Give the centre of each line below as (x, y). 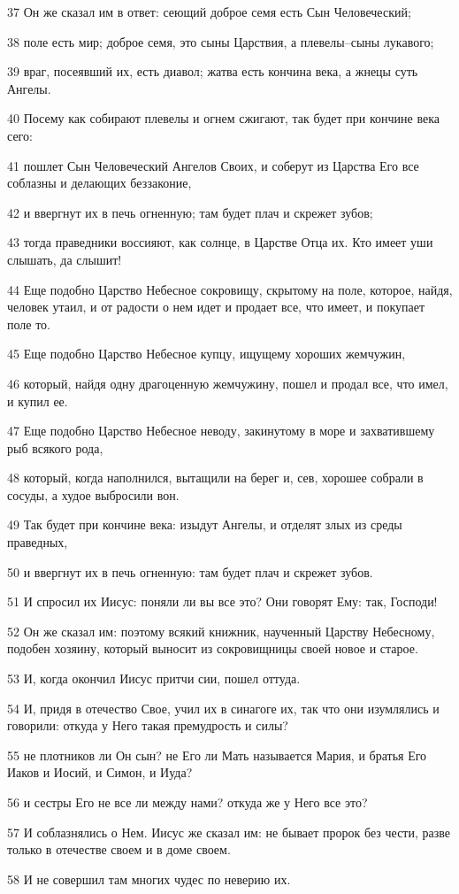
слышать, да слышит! (65, 259)
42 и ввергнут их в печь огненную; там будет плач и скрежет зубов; (190, 212)
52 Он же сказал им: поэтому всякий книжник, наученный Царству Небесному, (221, 631)
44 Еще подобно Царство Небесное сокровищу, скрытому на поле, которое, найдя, (230, 289)
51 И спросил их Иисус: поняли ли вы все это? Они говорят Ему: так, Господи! (222, 601)
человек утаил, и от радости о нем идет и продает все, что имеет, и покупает (216, 307)
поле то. (29, 324)
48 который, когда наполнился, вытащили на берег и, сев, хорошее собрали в (215, 478)
